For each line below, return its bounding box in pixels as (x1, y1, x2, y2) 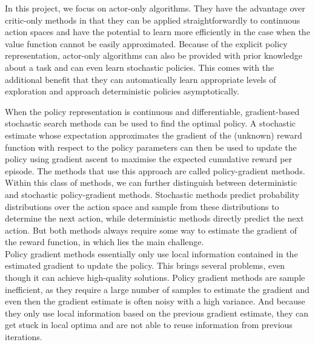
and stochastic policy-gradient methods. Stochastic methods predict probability (5, 188, 300, 200)
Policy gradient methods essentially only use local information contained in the (5, 247, 298, 260)
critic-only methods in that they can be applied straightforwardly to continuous (5, 13, 300, 26)
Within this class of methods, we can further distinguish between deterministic (5, 176, 297, 189)
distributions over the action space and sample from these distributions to (5, 200, 279, 212)
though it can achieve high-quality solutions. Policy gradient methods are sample (5, 271, 305, 284)
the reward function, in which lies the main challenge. (5, 235, 204, 248)
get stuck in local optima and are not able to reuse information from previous (5, 318, 293, 331)
